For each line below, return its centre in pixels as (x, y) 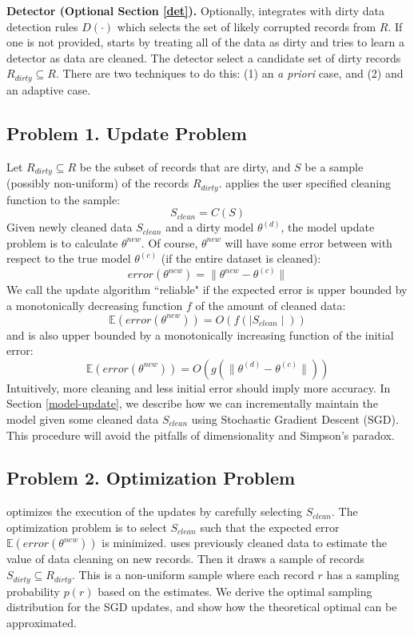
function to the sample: (64, 199)
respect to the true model (69, 258)
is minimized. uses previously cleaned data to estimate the (244, 543)
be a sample (334, 166)
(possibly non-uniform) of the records (98, 183)
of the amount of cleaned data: (271, 305)
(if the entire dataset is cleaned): (241, 258)
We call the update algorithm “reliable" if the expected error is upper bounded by (207, 290)
